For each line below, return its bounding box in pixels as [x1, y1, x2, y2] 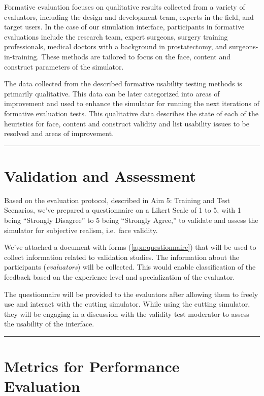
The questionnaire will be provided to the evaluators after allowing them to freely [4, 288, 258, 299]
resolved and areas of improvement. [4, 128, 114, 139]
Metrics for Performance [4, 356, 180, 377]
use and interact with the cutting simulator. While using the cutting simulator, [4, 299, 250, 309]
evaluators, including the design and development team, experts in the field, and [4, 11, 254, 22]
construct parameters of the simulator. [4, 61, 124, 72]
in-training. [4, 51, 39, 61]
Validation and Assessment [4, 165, 196, 186]
